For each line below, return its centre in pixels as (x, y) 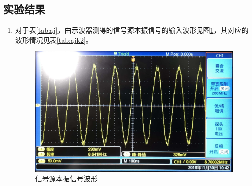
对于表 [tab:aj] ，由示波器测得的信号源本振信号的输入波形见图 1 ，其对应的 (132, 30)
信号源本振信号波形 (66, 178)
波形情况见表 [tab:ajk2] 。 (54, 39)
